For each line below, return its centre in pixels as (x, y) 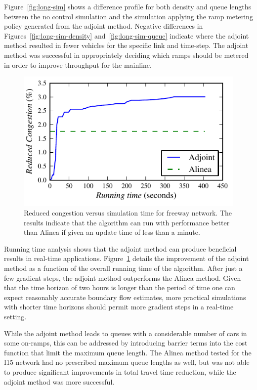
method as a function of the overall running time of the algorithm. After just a (123, 268)
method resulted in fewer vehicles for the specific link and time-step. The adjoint (126, 45)
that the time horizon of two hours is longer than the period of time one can (120, 287)
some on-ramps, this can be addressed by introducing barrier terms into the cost (126, 343)
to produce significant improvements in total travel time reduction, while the (120, 372)
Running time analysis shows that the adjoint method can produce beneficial (120, 248)
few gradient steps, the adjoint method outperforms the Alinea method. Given (123, 278)
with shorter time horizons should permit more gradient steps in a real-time (119, 307)
